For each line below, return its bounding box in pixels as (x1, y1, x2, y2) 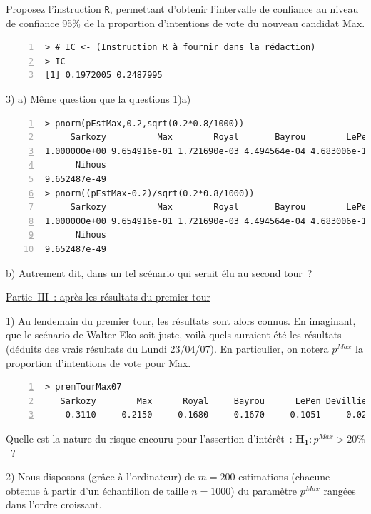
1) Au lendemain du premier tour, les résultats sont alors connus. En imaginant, (6, 313, 356, 328)
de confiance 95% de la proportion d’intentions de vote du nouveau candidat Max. (6, 15, 365, 30)
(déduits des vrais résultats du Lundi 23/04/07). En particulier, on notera (6, 341, 329, 356)
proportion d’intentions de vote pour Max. (6, 355, 191, 370)
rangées (323, 483, 356, 498)
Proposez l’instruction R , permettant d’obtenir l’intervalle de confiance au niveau (6, 1, 359, 16)
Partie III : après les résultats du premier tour (6, 289, 210, 304)
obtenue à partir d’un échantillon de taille (6, 483, 188, 498)
